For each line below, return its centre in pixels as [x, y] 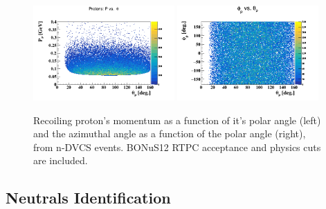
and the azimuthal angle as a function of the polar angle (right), [170, 133]
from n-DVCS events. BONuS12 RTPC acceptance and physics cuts [177, 147]
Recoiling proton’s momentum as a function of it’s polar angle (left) [177, 120]
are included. [61, 160]
